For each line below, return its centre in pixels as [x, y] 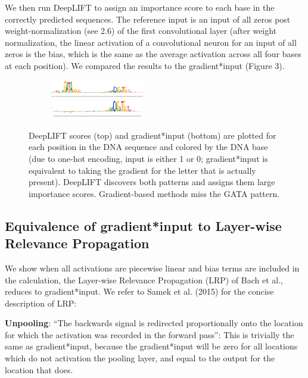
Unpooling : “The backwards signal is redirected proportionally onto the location [154, 323]
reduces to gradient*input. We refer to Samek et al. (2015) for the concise [139, 291]
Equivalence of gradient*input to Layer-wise [143, 225]
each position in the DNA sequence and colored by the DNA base [148, 147]
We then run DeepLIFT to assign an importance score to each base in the [140, 7]
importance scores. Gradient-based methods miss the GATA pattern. [154, 193]
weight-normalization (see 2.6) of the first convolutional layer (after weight [141, 31]
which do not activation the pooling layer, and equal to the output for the [140, 358]
